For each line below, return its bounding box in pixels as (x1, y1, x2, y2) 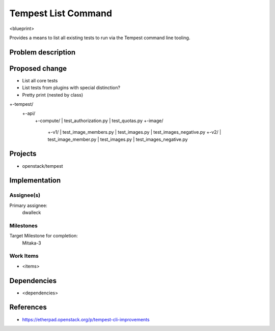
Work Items (9, 252, 39, 259)
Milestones (9, 222, 38, 229)
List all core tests (22, 77, 58, 83)
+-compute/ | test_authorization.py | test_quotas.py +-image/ (35, 117, 163, 124)
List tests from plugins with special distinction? (22, 84, 121, 91)
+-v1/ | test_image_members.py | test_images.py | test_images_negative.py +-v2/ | (47, 129, 222, 135)
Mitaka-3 (22, 239, 42, 246)
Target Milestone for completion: (9, 233, 78, 239)
